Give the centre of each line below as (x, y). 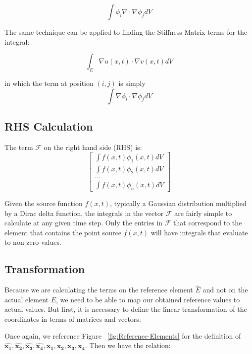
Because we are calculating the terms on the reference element (99, 290)
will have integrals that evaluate (199, 232)
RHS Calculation (49, 126)
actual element (27, 299)
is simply (132, 83)
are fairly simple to (203, 213)
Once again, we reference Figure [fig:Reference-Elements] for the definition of (123, 335)
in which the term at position (49, 83)
